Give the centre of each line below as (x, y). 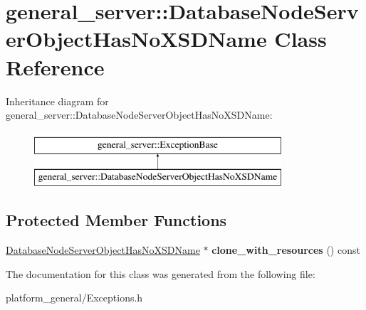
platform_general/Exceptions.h (74, 298)
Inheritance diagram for (57, 101)
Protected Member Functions (116, 220)
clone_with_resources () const (286, 250)
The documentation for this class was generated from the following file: (161, 273)
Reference (55, 66)
